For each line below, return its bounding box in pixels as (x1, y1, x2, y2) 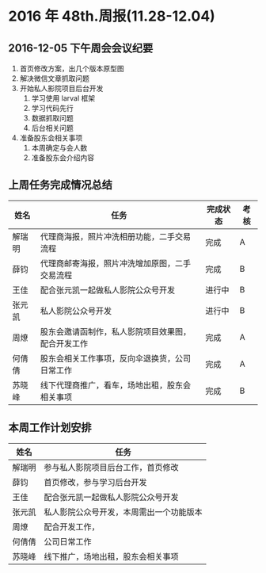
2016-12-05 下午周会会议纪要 (8, 41, 154, 55)
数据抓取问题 (31, 113, 74, 123)
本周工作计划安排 (8, 421, 92, 434)
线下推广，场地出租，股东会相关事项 (44, 551, 180, 562)
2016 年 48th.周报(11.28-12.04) (8, 7, 215, 25)
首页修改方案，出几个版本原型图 (19, 64, 124, 73)
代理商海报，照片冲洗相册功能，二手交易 (40, 231, 192, 242)
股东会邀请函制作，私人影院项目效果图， (40, 326, 192, 337)
